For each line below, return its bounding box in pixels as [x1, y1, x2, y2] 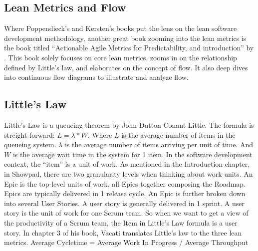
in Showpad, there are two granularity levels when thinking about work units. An [4, 168, 253, 179]
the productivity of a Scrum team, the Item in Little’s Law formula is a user [4, 217, 238, 228]
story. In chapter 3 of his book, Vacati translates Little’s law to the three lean [4, 227, 242, 238]
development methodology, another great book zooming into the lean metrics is [4, 32, 247, 43]
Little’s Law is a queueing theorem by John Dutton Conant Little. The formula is [4, 119, 254, 130]
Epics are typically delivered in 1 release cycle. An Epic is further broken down [4, 188, 246, 199]
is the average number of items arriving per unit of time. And [64, 139, 254, 150]
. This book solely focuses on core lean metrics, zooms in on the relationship [4, 52, 237, 62]
